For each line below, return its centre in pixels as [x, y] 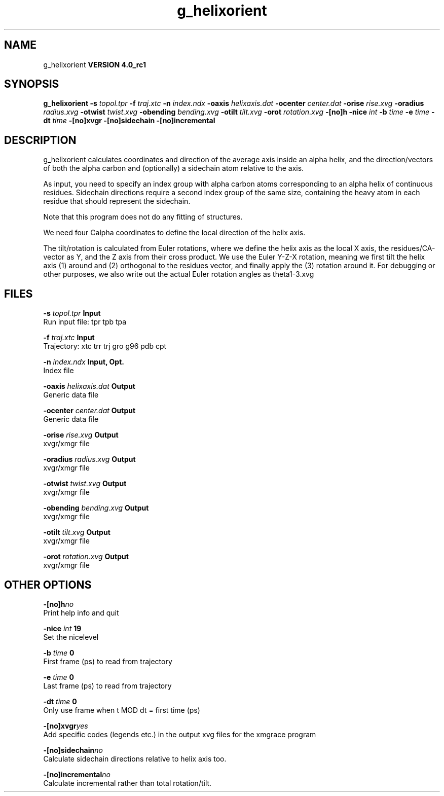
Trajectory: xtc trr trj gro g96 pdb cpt [105, 346]
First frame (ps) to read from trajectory [108, 661]
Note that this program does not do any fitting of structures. [143, 217]
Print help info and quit [81, 612]
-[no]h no [59, 604]
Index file [59, 371]
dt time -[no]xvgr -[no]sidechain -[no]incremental [129, 121]
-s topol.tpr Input [72, 313]
